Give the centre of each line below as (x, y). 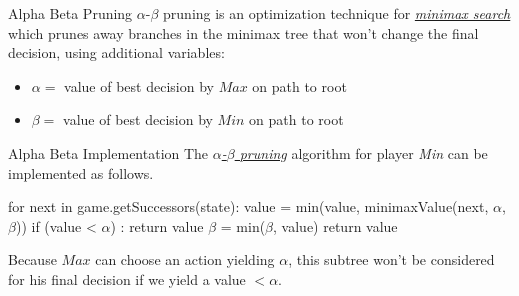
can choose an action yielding (185, 259)
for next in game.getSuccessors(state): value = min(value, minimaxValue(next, (248, 206)
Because (32, 259)
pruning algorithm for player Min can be (363, 152)
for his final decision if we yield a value (127, 278)
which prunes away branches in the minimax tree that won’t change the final (243, 32)
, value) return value (335, 225)
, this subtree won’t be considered (391, 259)
